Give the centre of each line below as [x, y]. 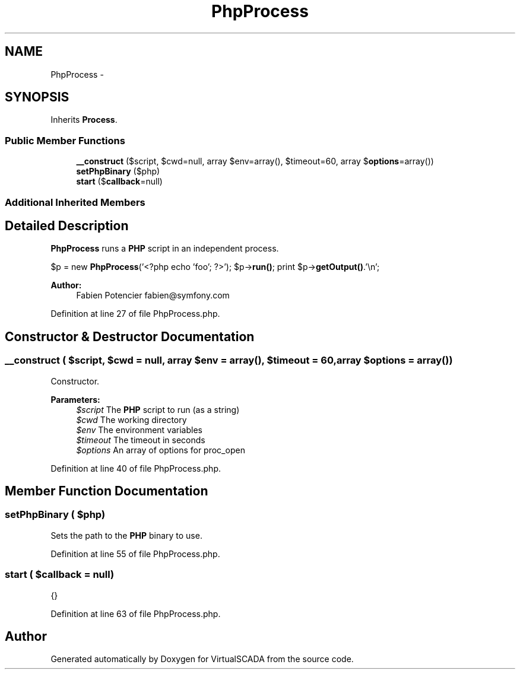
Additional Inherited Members [75, 202]
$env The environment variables [139, 430]
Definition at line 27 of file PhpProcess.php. [135, 314]
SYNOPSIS [37, 97]
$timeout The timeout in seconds [141, 440]
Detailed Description [67, 225]
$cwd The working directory [131, 419]
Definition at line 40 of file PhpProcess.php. [136, 468]
